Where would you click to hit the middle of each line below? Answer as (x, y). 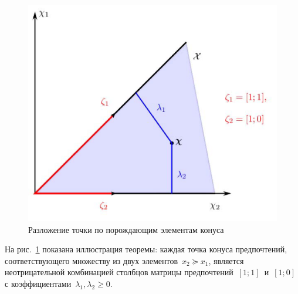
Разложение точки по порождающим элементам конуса (126, 229)
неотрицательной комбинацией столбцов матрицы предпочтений (119, 272)
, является (226, 260)
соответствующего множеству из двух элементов (91, 260)
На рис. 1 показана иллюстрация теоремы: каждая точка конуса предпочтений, (146, 249)
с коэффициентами (38, 283)
